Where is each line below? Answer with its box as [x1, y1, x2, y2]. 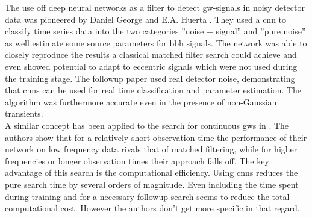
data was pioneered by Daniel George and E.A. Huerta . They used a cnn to [5, 13, 287, 25]
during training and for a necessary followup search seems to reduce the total [5, 190, 290, 202]
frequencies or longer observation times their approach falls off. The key [5, 154, 269, 167]
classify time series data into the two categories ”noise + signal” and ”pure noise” [5, 25, 306, 37]
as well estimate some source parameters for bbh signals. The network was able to [5, 36, 307, 49]
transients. [5, 107, 43, 120]
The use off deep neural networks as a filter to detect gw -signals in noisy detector [5, 1, 305, 13]
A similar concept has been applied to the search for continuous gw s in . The [5, 119, 289, 131]
